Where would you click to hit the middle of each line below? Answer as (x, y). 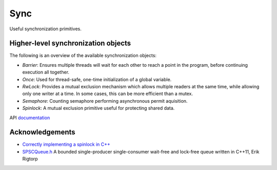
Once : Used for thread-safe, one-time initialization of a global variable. (97, 79)
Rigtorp (30, 159)
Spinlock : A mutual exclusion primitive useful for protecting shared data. (98, 108)
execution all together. (46, 72)
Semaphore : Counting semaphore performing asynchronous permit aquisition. (105, 101)
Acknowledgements (42, 132)
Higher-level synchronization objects (70, 43)
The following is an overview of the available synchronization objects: (83, 55)
